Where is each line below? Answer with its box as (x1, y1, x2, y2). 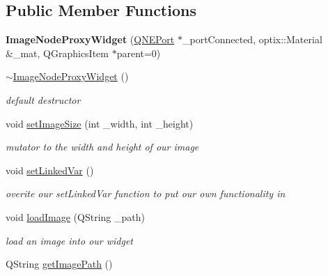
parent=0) (116, 45, 161, 60)
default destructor (6, 92, 81, 107)
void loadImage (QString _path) (6, 209, 145, 224)
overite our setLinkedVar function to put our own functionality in (6, 186, 286, 201)
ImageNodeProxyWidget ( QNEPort (6, 32, 175, 47)
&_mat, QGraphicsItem (6, 45, 109, 60)
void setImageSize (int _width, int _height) (6, 116, 194, 130)
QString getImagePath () (6, 256, 113, 271)
